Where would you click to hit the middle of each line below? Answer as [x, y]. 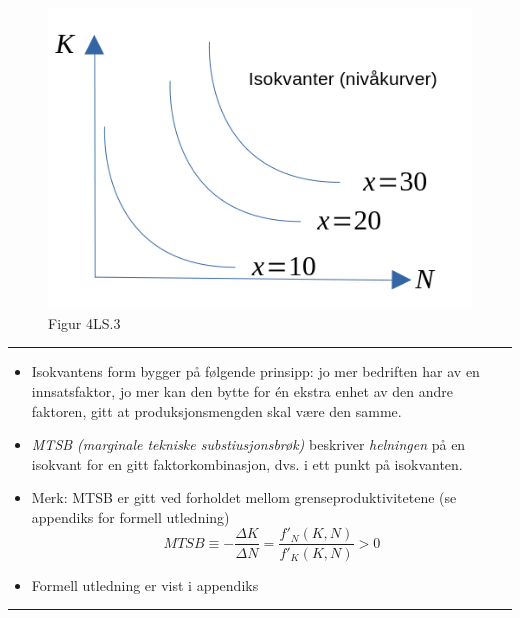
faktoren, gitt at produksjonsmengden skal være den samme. [216, 410]
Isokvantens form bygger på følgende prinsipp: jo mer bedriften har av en [255, 371]
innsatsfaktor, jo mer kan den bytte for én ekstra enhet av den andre [242, 390]
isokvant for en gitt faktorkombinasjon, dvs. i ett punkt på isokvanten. [247, 463]
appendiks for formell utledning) [130, 516]
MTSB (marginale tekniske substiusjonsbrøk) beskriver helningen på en [248, 444]
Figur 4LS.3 [84, 322]
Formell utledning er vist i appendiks [145, 584]
